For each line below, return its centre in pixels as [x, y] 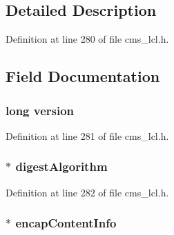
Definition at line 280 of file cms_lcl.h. [87, 39]
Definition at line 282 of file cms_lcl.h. [87, 192]
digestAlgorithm [61, 166]
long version [40, 110]
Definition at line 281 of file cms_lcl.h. [87, 135]
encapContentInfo [66, 223]
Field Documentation [83, 76]
